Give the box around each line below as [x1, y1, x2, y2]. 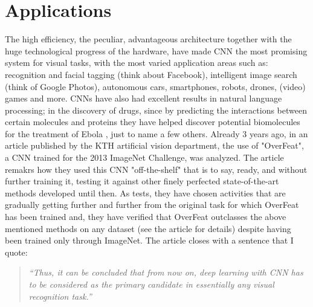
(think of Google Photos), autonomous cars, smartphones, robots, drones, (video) [5, 80, 306, 92]
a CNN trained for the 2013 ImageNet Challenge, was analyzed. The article [5, 151, 284, 164]
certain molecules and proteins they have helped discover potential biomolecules [5, 115, 300, 128]
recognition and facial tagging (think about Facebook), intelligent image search [5, 68, 297, 80]
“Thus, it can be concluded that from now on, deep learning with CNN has [28, 266, 303, 279]
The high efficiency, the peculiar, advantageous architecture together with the [5, 33, 292, 45]
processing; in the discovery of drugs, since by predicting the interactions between [5, 103, 307, 116]
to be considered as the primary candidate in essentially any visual [28, 278, 274, 290]
